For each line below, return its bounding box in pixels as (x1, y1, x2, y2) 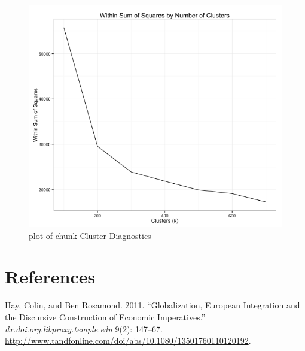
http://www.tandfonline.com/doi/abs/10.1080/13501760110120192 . (5, 334, 251, 347)
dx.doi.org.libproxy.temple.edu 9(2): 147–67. (5, 322, 163, 335)
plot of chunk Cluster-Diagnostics (29, 229, 151, 241)
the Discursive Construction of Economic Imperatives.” (5, 310, 206, 323)
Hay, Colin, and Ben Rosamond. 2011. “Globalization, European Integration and (5, 299, 300, 311)
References (5, 264, 96, 289)
